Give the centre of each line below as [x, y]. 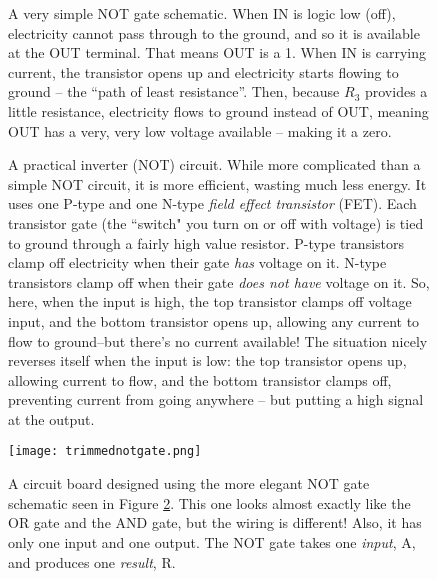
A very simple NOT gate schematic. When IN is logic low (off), [202, 13]
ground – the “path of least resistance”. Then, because [174, 91]
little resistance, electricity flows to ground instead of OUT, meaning [218, 110]
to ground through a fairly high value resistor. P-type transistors [206, 242]
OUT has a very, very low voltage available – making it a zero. [200, 130]
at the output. [51, 418]
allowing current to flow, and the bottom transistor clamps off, [200, 379]
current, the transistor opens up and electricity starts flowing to [203, 71]
